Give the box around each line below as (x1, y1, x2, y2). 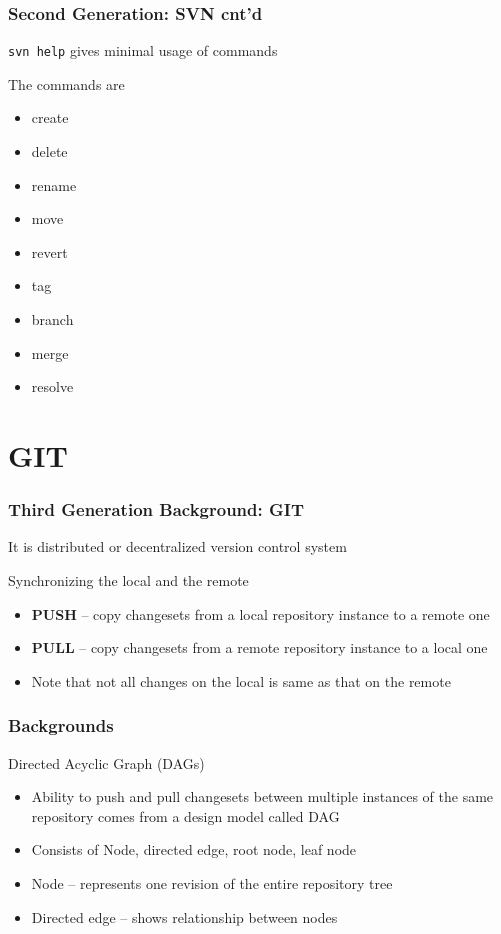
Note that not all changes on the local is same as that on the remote (31, 670, 451, 691)
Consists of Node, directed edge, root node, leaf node (31, 839, 357, 860)
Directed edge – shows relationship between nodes (31, 906, 338, 927)
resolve (31, 376, 74, 397)
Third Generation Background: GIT (8, 497, 304, 522)
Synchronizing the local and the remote (8, 570, 249, 590)
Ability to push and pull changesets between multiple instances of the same (31, 786, 494, 807)
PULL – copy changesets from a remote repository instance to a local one (31, 637, 488, 658)
